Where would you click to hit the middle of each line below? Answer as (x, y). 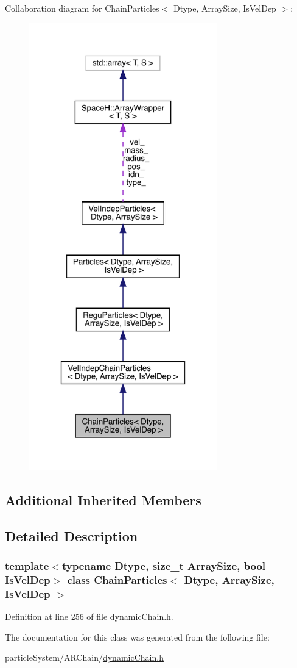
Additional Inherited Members (103, 499)
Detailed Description (72, 535)
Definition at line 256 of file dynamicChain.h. (89, 616)
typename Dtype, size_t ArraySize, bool (164, 566)
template (27, 566)
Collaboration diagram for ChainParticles (82, 8)
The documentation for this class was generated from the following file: (137, 637)
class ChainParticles (117, 579)
